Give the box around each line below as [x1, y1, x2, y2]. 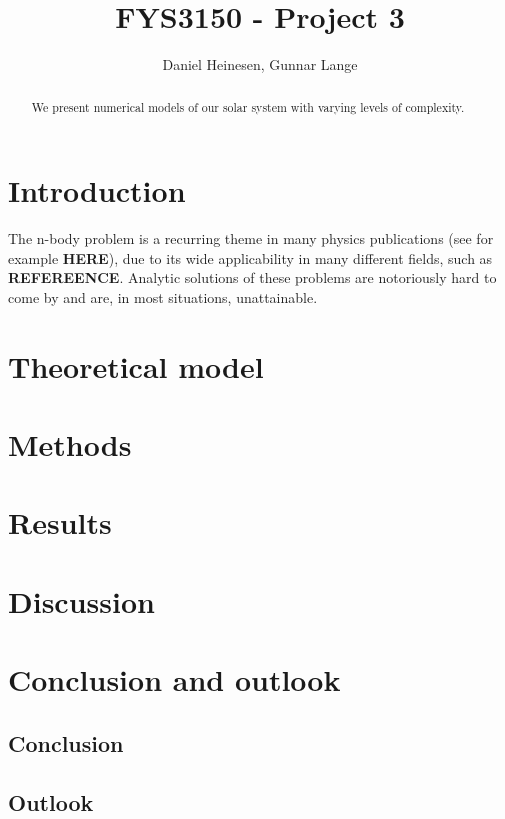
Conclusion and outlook [8, 659, 341, 700]
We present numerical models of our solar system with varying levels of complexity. [31, 98, 465, 115]
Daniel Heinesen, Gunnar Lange [162, 54, 358, 75]
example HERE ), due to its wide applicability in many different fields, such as [8, 247, 493, 268]
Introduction [8, 170, 186, 211]
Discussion [8, 580, 155, 621]
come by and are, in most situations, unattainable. [8, 286, 318, 307]
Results [8, 502, 112, 543]
